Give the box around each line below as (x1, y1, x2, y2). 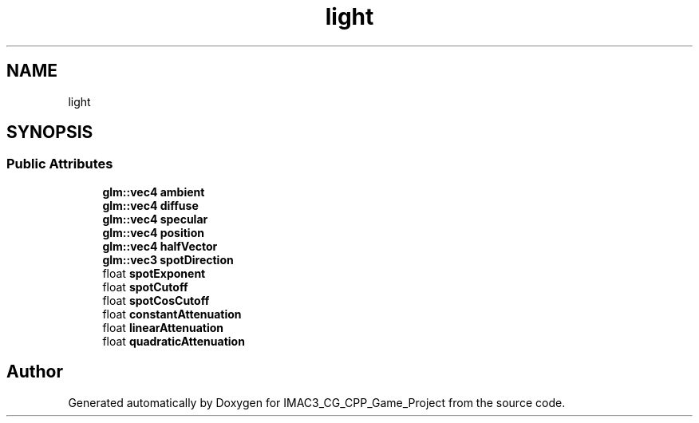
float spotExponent (102, 266, 206, 280)
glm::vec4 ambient (102, 184, 205, 199)
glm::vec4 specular (102, 211, 208, 226)
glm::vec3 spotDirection (102, 252, 234, 267)
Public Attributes (6, 156, 113, 172)
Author (6, 362, 63, 382)
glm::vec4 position (102, 225, 204, 239)
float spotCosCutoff (102, 293, 210, 307)
